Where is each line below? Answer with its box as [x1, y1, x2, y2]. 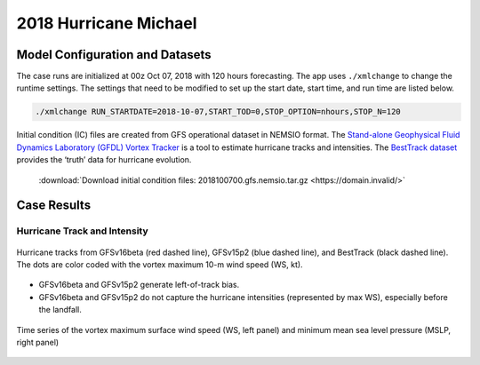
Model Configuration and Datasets [16, 47, 212, 62]
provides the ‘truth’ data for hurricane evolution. [16, 155, 192, 165]
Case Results [16, 198, 92, 213]
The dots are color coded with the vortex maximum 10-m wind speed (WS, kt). [16, 258, 303, 270]
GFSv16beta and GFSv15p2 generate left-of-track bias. [38, 280, 240, 290]
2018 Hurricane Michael [16, 13, 197, 33]
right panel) [16, 337, 60, 347]
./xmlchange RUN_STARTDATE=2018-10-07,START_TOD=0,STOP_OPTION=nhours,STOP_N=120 [35, 107, 402, 117]
